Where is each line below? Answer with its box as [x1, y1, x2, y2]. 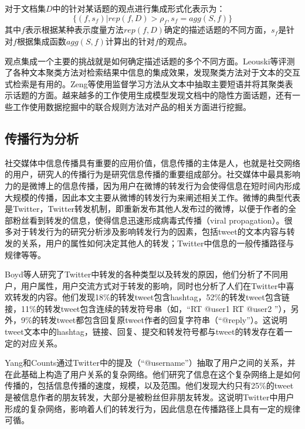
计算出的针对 [105, 35, 155, 47]
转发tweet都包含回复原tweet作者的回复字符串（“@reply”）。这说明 [40, 314, 287, 326]
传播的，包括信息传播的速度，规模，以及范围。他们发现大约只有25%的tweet [5, 379, 294, 392]
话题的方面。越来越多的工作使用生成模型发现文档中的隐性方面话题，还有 [12, 89, 292, 101]
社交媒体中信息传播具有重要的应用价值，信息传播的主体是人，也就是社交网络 [5, 156, 300, 169]
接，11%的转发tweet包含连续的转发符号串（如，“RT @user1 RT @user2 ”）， [5, 302, 291, 314]
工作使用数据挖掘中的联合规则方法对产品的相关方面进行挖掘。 [12, 100, 251, 112]
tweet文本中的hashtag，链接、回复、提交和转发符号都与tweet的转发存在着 [5, 325, 284, 338]
